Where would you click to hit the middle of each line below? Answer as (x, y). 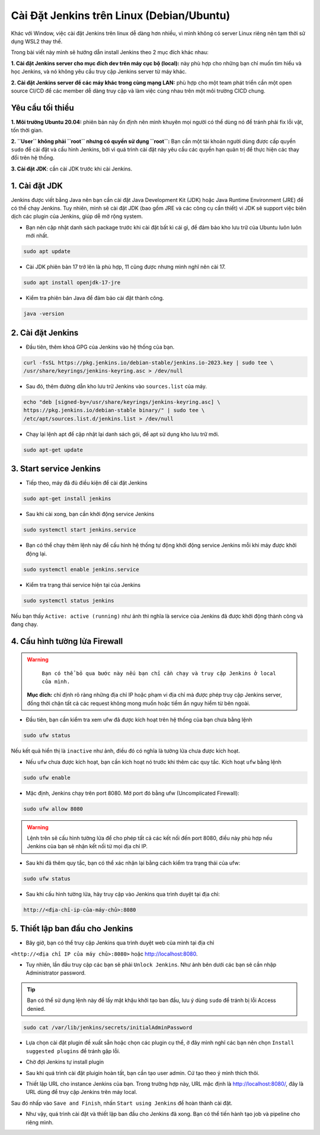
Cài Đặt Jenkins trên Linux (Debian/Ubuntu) (121, 15)
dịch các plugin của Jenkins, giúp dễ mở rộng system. (77, 216)
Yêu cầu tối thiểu (42, 108)
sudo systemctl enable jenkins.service (81, 569)
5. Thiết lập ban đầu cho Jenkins (72, 929)
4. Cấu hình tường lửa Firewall (67, 641)
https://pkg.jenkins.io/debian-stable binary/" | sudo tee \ (114, 410)
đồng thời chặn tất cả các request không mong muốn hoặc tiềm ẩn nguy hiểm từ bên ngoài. (139, 703)
